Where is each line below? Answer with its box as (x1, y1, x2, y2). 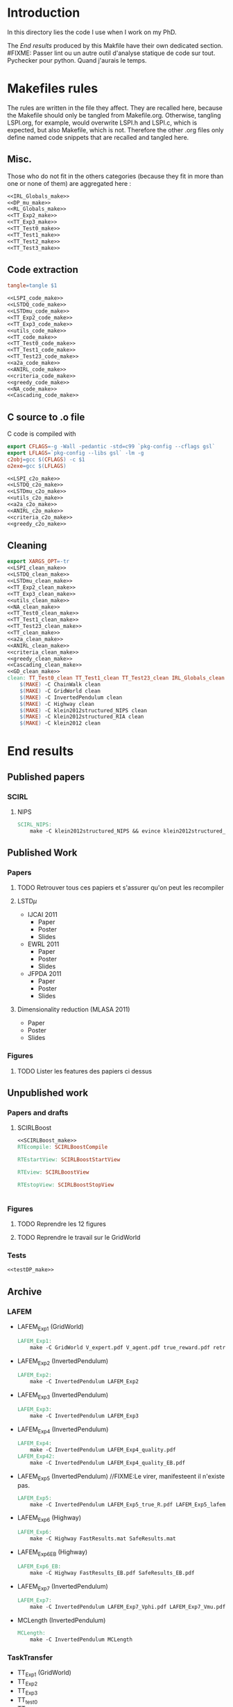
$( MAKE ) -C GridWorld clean (19, 687, 101, 694)
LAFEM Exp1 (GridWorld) (17, 1322, 85, 1332)
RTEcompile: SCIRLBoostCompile (17, 1144, 108, 1151)
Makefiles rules (7, 81, 98, 97)
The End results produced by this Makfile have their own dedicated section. (7, 41, 223, 49)
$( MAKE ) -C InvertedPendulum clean (19, 694, 123, 701)
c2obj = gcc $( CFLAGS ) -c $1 (7, 456, 85, 463)
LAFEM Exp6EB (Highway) (17, 1548, 88, 1557)
